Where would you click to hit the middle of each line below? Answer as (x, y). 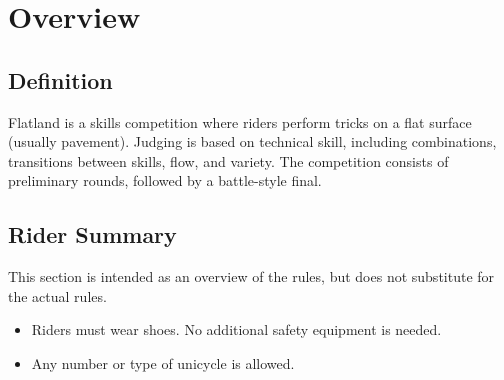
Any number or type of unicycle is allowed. (163, 362)
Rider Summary (92, 234)
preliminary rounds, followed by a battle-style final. (165, 180)
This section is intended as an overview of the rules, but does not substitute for (251, 276)
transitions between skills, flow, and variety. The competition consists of (228, 160)
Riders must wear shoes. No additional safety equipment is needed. (236, 329)
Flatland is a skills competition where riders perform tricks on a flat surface (240, 121)
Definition (60, 79)
